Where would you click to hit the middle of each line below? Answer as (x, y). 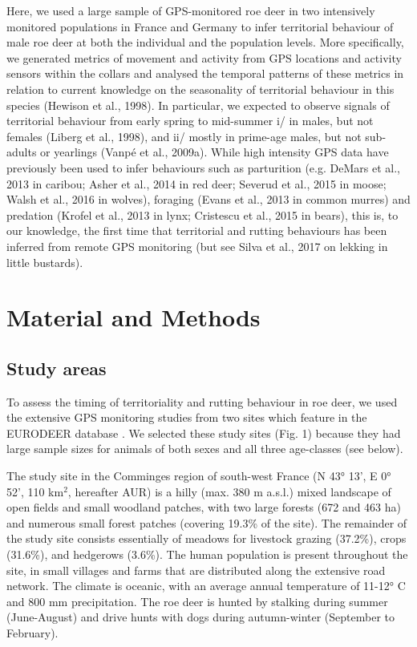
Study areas (57, 368)
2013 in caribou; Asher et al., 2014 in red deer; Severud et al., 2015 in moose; (196, 183)
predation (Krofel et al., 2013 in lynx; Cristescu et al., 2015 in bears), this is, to (202, 214)
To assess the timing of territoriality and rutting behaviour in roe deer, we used (202, 401)
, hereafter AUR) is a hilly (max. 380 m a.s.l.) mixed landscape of (229, 491)
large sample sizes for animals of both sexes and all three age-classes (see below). (205, 449)
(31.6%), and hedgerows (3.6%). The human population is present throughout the (207, 554)
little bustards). (45, 262)
